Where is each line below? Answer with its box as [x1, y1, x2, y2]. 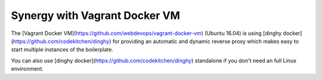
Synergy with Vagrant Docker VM [11, 9, 180, 22]
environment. [11, 65, 44, 72]
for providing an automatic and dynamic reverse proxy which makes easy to [112, 37, 299, 44]
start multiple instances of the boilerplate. [11, 46, 113, 53]
